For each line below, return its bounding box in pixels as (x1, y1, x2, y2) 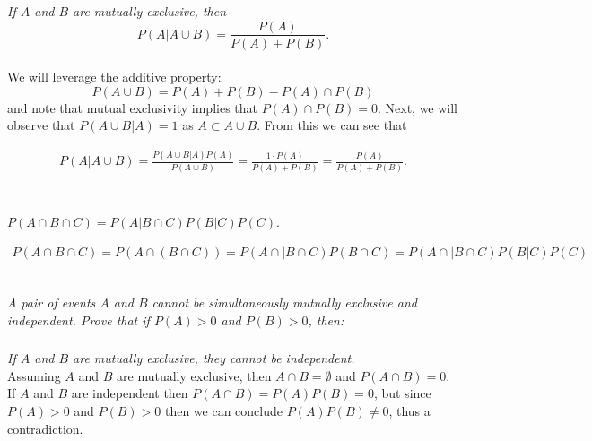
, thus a (388, 402, 431, 420)
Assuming (7, 366, 61, 385)
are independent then (71, 384, 188, 402)
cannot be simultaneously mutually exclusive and (152, 293, 417, 312)
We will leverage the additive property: (7, 67, 222, 86)
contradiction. (7, 419, 83, 437)
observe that (7, 116, 75, 134)
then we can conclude (164, 402, 283, 420)
